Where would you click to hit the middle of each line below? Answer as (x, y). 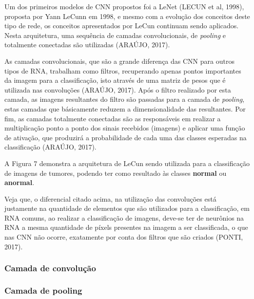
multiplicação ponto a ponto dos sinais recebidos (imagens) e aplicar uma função (125, 128)
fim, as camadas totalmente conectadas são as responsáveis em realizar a (113, 118)
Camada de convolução (50, 268)
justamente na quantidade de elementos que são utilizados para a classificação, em (127, 208)
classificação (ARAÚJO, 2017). (50, 147)
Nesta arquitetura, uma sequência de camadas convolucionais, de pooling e (115, 35)
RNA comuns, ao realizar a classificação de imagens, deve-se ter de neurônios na (124, 217)
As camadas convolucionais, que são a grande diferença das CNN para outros (119, 61)
